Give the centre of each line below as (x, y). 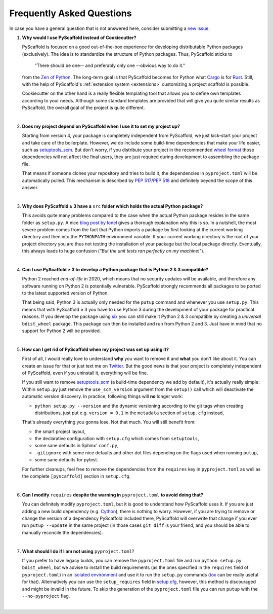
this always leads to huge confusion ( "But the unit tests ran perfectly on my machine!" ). (113, 251)
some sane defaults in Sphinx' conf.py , (77, 446)
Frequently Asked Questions (71, 13)
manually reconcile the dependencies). (62, 532)
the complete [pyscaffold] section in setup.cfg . (76, 476)
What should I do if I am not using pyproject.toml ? (78, 551)
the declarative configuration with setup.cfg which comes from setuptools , (117, 439)
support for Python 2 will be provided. (61, 331)
